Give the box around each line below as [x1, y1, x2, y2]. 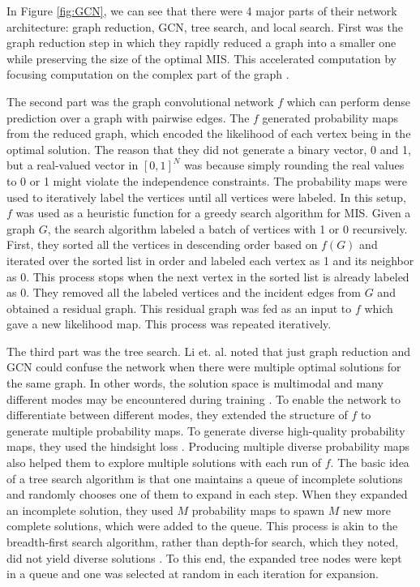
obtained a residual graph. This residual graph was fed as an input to [6, 299, 352, 316]
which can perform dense [286, 92, 411, 109]
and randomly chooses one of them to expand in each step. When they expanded [6, 486, 408, 503]
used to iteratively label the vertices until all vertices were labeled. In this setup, [6, 188, 406, 205]
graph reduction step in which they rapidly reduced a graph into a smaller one [6, 34, 396, 51]
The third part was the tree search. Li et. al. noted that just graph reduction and [6, 342, 411, 359]
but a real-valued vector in [6, 156, 139, 174]
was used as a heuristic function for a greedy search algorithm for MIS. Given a [15, 204, 411, 221]
